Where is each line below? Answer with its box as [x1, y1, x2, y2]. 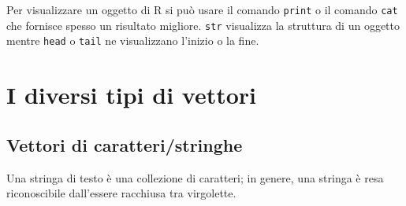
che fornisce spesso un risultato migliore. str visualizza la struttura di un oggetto [6, 17, 400, 33]
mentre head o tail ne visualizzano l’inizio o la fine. [6, 32, 259, 49]
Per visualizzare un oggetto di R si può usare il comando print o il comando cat [6, 2, 398, 17]
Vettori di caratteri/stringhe [6, 132, 243, 156]
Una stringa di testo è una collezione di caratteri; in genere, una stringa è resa [6, 169, 384, 186]
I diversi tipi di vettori [6, 79, 256, 111]
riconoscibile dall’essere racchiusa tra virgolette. [6, 185, 237, 201]
